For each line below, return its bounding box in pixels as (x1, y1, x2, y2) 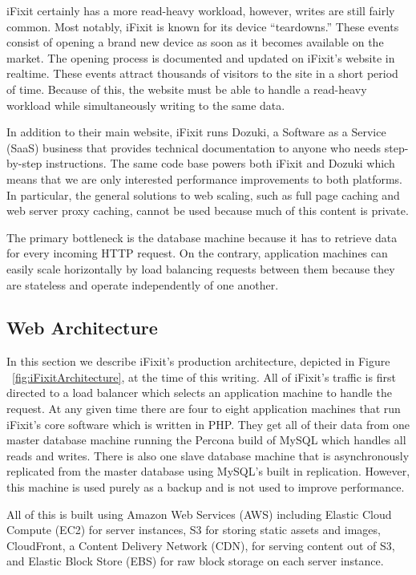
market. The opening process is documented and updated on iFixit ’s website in (6, 49, 395, 66)
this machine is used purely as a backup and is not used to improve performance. (6, 479, 405, 496)
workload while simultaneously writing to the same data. (6, 96, 285, 113)
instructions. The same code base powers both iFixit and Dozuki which (46, 155, 395, 172)
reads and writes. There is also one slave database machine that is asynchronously (6, 447, 410, 464)
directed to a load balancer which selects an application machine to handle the (6, 384, 392, 401)
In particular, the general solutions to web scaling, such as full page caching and (6, 186, 400, 203)
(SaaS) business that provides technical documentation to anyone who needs (6, 139, 382, 156)
